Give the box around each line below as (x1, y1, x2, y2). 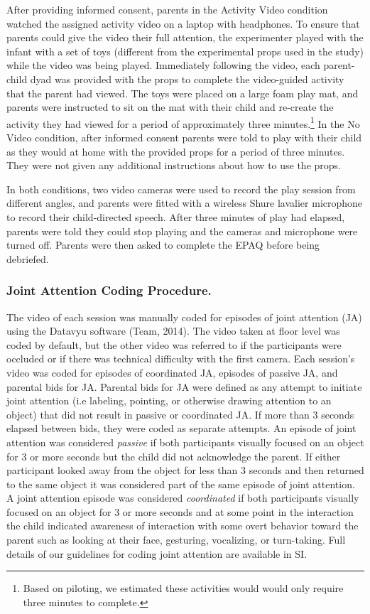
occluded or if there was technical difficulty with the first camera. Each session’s (6, 351, 355, 366)
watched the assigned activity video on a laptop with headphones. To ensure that (6, 16, 360, 31)
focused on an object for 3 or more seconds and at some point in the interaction (6, 504, 354, 519)
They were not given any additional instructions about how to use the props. (6, 158, 342, 173)
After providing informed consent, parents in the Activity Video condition (6, 2, 328, 16)
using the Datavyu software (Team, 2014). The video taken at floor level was (6, 323, 340, 338)
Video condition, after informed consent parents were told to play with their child (6, 130, 362, 144)
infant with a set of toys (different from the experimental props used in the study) (6, 43, 364, 58)
